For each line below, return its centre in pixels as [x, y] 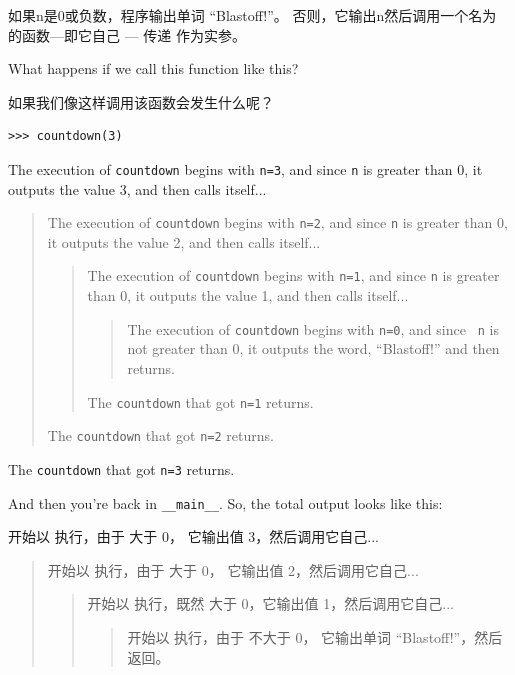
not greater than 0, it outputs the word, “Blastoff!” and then [313, 348]
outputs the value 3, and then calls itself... [137, 188]
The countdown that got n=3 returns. [121, 468]
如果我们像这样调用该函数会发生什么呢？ [141, 101]
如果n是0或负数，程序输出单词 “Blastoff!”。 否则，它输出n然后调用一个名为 [252, 15]
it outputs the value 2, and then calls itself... [184, 241]
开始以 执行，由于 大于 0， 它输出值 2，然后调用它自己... [233, 569]
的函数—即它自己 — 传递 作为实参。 [127, 34]
